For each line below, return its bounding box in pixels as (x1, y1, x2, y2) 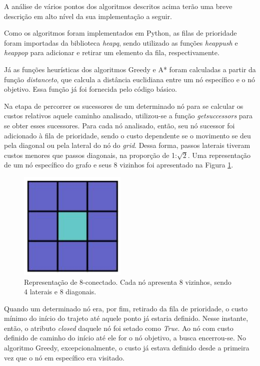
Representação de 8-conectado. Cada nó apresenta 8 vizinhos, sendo (24, 276, 231, 287)
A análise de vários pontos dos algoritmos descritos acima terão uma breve (4, 1, 232, 11)
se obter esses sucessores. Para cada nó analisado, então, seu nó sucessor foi (4, 120, 235, 130)
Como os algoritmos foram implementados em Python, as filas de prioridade (4, 28, 237, 38)
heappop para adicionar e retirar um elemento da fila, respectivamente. (4, 47, 219, 58)
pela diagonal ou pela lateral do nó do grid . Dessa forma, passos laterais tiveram (4, 140, 250, 150)
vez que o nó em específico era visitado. (4, 352, 124, 362)
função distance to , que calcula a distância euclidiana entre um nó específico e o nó (4, 74, 255, 84)
